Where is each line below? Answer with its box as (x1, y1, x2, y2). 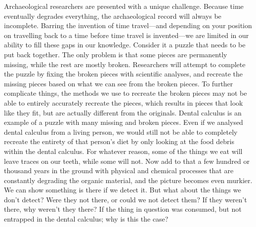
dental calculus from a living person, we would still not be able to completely (4, 126, 238, 137)
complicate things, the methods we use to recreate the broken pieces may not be (4, 88, 247, 98)
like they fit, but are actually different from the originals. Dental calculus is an (4, 107, 242, 117)
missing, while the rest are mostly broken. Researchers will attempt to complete (4, 59, 246, 69)
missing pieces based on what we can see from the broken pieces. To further (4, 78, 233, 88)
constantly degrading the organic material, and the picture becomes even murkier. (4, 175, 253, 185)
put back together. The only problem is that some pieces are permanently (4, 49, 227, 59)
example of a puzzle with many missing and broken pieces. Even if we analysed (4, 117, 243, 127)
